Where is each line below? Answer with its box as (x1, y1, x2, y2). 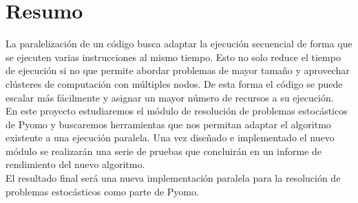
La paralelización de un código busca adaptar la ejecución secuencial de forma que (6, 36, 352, 51)
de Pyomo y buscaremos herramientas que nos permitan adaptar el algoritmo (6, 117, 331, 131)
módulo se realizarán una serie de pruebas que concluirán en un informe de (6, 143, 322, 158)
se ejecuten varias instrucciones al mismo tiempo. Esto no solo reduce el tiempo (6, 49, 341, 64)
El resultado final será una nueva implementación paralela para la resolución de (6, 171, 341, 185)
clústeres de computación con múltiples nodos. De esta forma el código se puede (6, 76, 343, 91)
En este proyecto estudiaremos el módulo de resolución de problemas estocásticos (6, 104, 348, 118)
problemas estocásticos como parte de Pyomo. (6, 184, 199, 198)
